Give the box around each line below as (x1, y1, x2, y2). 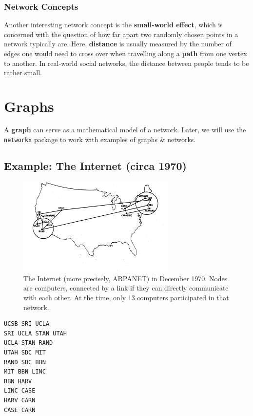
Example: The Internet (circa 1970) (4, 158, 187, 173)
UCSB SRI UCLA (4, 320, 50, 328)
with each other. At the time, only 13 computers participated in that (23, 292, 229, 303)
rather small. (4, 67, 42, 78)
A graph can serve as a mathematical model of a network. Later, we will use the (4, 124, 246, 134)
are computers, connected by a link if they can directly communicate (23, 283, 229, 293)
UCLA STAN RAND (4, 339, 53, 347)
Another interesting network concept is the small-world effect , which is (4, 20, 223, 30)
